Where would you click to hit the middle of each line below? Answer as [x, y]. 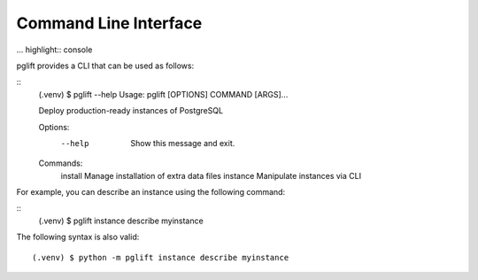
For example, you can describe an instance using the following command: [151, 192]
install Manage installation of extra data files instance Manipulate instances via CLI [211, 175]
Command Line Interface [109, 23]
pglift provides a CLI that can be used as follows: [105, 66]
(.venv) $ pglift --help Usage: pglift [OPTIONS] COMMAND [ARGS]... [163, 94]
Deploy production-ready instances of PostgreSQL [131, 111]
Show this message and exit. [183, 143]
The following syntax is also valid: [78, 237]
